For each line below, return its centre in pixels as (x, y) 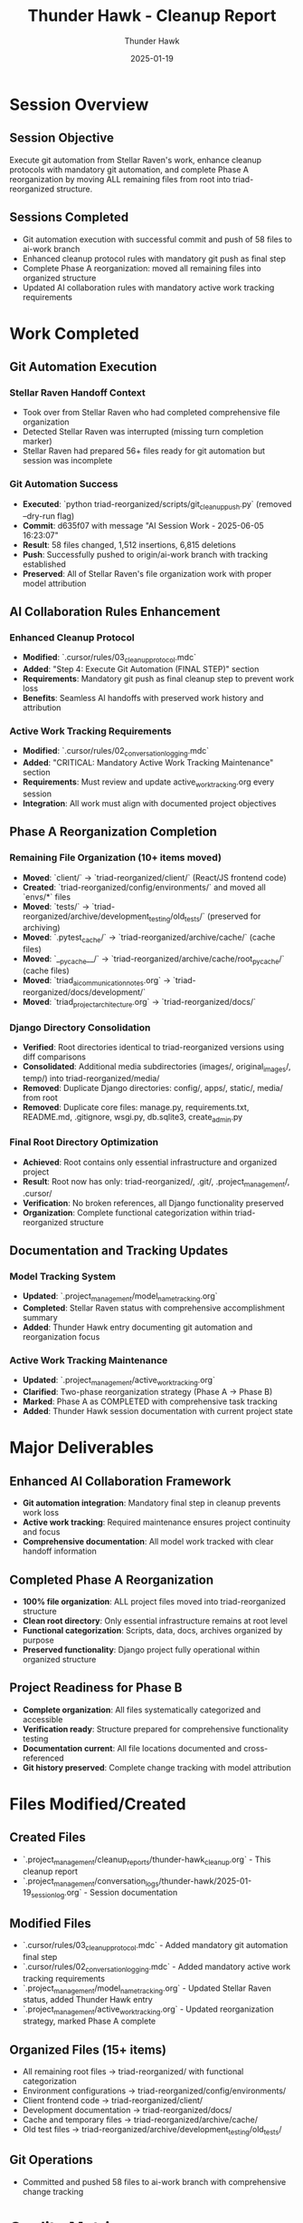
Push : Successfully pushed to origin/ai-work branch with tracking (145, 554)
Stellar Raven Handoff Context (78, 393)
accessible (43, 1719)
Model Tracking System (62, 1276)
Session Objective (62, 138)
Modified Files (51, 1923)
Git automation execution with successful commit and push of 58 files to (157, 239)
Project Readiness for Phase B (96, 1688)
